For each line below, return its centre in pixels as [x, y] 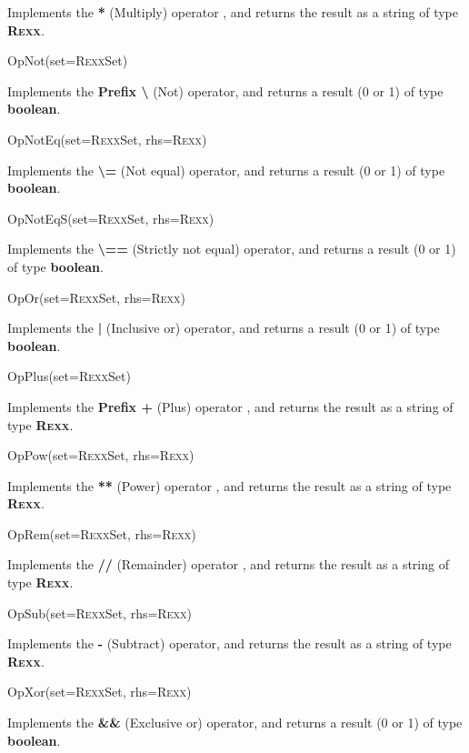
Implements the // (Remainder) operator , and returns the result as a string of [228, 564]
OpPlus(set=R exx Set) [69, 376]
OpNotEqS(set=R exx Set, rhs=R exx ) [111, 218]
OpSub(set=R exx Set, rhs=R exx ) [100, 612]
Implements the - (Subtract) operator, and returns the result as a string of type [230, 643]
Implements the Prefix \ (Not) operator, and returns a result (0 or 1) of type [225, 90]
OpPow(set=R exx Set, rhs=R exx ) [101, 455]
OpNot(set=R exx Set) [68, 60]
